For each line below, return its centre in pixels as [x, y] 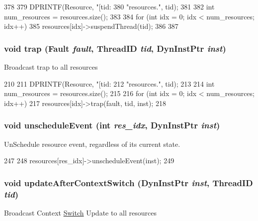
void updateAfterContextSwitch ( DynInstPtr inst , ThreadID [129, 182]
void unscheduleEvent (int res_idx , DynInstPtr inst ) [112, 125]
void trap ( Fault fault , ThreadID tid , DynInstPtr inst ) [115, 48]
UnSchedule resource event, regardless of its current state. [92, 144]
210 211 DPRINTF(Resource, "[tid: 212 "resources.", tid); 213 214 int [109, 83]
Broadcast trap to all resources [51, 67]
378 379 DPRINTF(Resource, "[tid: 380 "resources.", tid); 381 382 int [109, 6]
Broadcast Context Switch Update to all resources [80, 212]
